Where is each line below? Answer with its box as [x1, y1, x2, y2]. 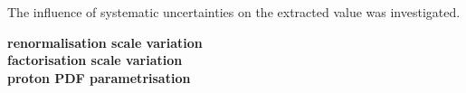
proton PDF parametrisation [7, 68, 191, 87]
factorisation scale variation [7, 51, 183, 70]
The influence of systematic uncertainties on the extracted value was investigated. [7, 3, 461, 21]
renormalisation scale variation [7, 33, 203, 51]
